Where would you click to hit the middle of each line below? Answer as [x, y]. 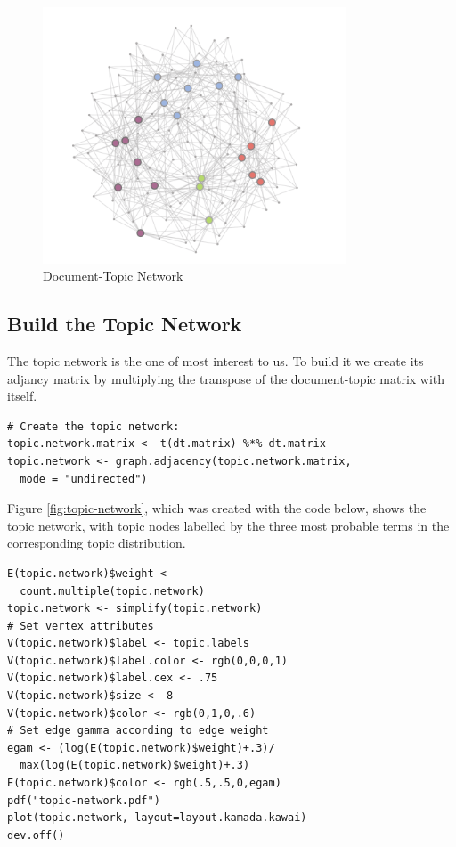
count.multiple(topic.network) [112, 591]
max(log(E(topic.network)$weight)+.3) [135, 766]
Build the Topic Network [125, 324]
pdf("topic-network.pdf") [84, 800]
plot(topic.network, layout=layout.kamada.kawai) [157, 818]
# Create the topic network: [94, 426]
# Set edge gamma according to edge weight [138, 731]
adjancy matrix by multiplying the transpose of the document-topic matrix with [226, 378]
